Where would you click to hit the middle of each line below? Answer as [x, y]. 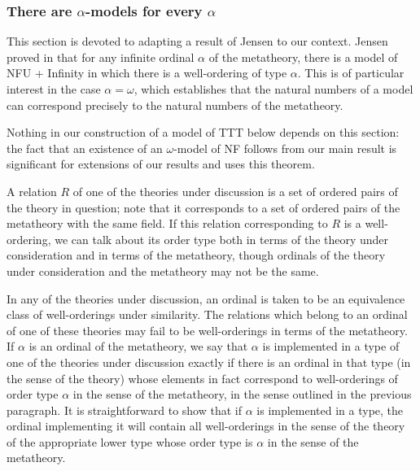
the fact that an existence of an [85, 148]
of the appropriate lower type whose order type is [130, 441]
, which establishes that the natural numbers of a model [273, 89]
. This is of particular [351, 73]
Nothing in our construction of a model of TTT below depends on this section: [203, 132]
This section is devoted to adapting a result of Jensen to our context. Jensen [197, 41]
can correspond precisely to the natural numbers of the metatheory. [175, 105]
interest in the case [54, 89]
